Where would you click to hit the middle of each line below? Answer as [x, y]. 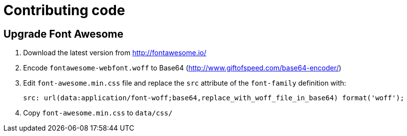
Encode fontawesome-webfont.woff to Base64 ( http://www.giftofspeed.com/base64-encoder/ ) [182, 68]
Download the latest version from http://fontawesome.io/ [115, 53]
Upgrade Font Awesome [64, 34]
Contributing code [64, 10]
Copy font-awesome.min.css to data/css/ [98, 113]
